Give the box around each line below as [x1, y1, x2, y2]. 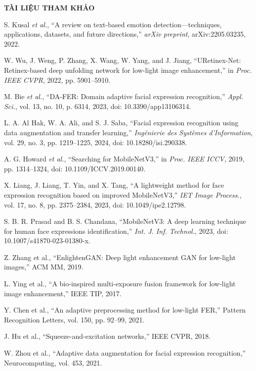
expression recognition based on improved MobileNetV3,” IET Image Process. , [4, 189, 242, 200]
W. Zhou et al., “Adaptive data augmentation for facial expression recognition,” [4, 348, 246, 358]
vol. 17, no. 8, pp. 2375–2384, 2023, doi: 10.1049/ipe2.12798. [4, 199, 186, 210]
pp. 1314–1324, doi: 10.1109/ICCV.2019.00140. [4, 163, 146, 173]
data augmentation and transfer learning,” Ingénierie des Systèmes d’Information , [4, 127, 253, 137]
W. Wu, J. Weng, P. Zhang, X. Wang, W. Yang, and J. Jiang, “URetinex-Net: [4, 55, 241, 65]
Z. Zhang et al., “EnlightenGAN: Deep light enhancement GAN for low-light [4, 252, 236, 262]
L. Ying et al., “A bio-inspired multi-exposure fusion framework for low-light [4, 278, 236, 289]
